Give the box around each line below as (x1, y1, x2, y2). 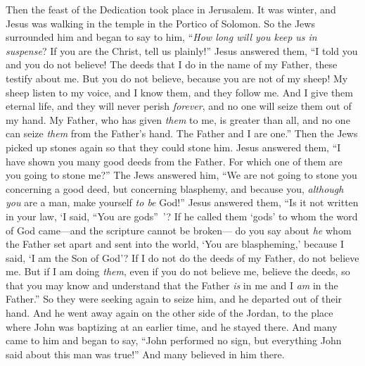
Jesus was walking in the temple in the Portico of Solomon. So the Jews (6, 15, 315, 30)
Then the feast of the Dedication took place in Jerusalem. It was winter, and (6, 2, 336, 16)
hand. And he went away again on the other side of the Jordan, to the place (6, 305, 333, 320)
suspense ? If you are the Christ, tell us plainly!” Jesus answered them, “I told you (6, 43, 358, 58)
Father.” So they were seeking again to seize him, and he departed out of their (6, 291, 342, 306)
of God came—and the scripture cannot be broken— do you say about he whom (6, 222, 352, 237)
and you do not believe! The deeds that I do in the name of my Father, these (6, 57, 338, 72)
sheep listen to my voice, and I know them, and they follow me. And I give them (6, 84, 353, 99)
